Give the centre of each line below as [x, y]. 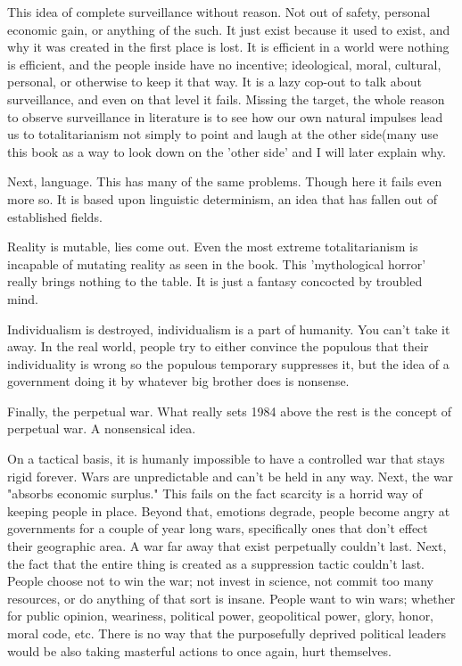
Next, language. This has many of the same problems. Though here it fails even [225, 181]
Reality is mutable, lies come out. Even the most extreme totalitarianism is [213, 247]
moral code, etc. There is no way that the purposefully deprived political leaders [227, 633]
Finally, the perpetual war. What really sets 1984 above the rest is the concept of [230, 411]
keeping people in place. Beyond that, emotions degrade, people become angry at [229, 510]
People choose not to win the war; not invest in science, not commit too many [220, 581]
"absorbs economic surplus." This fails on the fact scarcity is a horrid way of [215, 493]
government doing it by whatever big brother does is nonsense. [178, 381]
